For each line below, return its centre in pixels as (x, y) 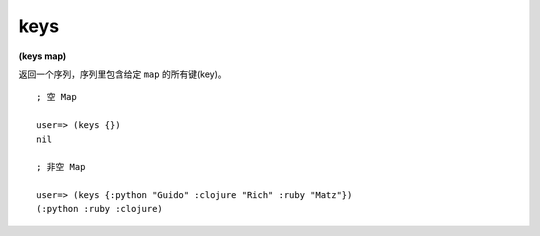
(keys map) (42, 56)
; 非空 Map (61, 167)
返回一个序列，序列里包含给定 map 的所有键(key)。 (122, 74)
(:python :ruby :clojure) (100, 209)
